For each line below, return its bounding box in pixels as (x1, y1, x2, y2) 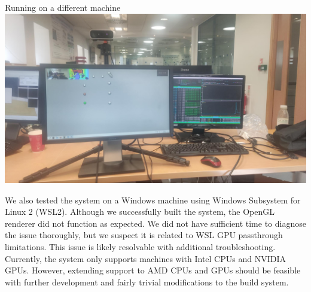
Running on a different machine (5, 1, 121, 13)
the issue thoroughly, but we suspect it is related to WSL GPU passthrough (5, 229, 283, 241)
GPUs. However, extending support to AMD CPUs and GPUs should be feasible (5, 264, 301, 276)
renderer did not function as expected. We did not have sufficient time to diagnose (5, 217, 306, 229)
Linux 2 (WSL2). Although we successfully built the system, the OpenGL (5, 205, 275, 218)
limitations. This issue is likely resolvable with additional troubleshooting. (5, 241, 276, 253)
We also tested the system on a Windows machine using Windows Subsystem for (5, 193, 301, 206)
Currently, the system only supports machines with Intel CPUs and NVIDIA (5, 252, 286, 264)
